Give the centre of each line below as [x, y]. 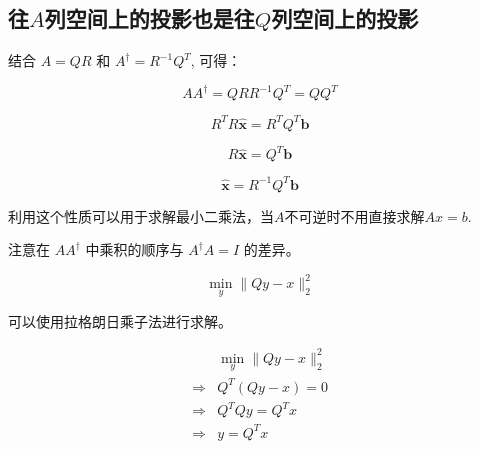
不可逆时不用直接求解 [354, 215]
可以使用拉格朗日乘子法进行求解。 [120, 320]
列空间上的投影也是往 [149, 18]
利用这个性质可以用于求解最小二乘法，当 [141, 215]
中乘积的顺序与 [134, 249]
